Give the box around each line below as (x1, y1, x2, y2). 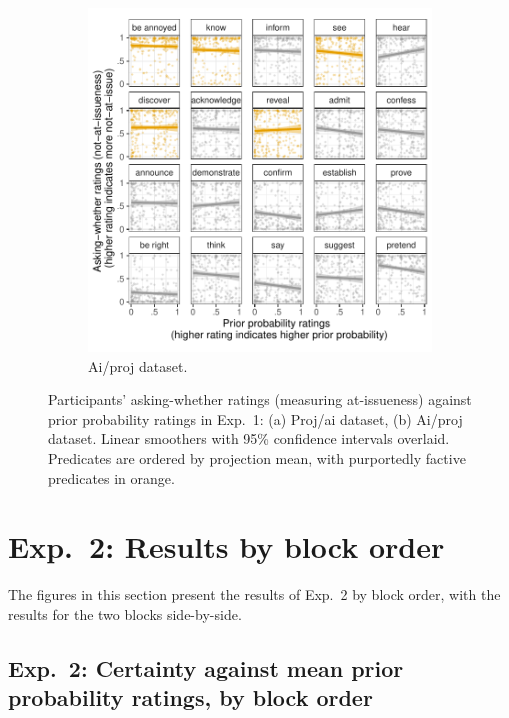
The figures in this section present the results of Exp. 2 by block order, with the (8, 584, 501, 605)
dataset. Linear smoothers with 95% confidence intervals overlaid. (48, 428, 450, 449)
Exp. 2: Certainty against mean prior (8, 652, 404, 683)
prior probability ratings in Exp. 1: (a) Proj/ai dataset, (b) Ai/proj (48, 408, 463, 429)
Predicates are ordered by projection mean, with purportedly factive (48, 447, 466, 468)
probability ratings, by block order (8, 682, 373, 713)
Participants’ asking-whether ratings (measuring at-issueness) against (48, 389, 472, 410)
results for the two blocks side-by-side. (8, 603, 242, 624)
